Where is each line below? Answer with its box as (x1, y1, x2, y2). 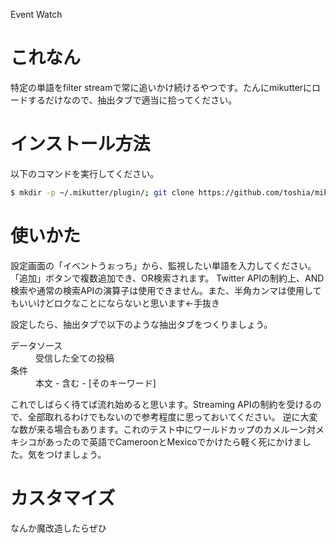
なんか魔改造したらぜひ (10, 522, 107, 534)
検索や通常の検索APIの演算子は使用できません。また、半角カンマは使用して (10, 284, 322, 296)
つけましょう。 (44, 448, 107, 460)
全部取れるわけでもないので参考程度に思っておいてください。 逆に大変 (27, 410, 318, 423)
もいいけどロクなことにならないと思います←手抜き (10, 297, 221, 309)
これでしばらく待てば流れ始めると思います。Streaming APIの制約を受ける (10, 398, 313, 410)
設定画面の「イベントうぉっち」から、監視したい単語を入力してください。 (10, 259, 317, 271)
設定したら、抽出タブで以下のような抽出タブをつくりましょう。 (10, 318, 273, 330)
